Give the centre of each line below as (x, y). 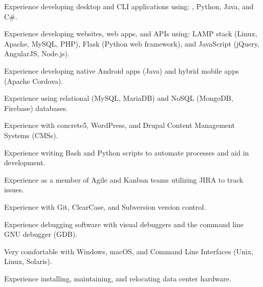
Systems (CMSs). (31, 135)
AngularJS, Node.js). (37, 53)
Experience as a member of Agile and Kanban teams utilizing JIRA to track (124, 179)
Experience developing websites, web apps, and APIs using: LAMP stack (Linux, (131, 34)
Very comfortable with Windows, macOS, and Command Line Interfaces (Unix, (129, 251)
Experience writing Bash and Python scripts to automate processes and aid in (127, 152)
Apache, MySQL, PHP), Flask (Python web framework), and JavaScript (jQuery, (132, 43)
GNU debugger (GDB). (41, 234)
